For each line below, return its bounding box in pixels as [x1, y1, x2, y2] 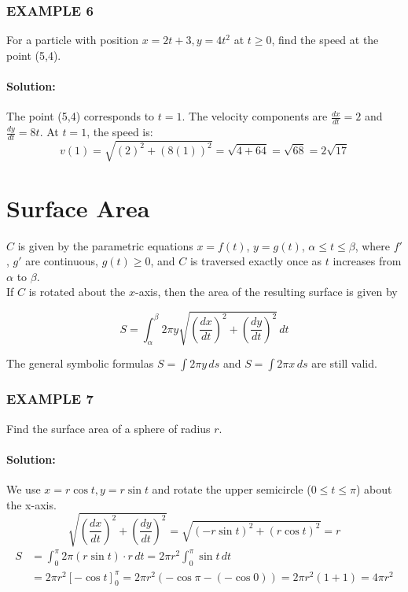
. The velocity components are [182, 108, 328, 124]
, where [355, 237, 391, 253]
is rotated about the [28, 283, 126, 300]
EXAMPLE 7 [6, 389, 94, 409]
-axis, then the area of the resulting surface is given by [134, 283, 398, 300]
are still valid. [311, 355, 377, 372]
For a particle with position [6, 31, 138, 48]
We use [6, 481, 41, 498]
